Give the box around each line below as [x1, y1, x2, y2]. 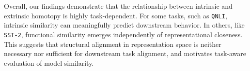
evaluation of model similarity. [4, 57, 94, 68]
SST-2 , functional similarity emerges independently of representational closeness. [4, 29, 243, 39]
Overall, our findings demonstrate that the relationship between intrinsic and [4, 1, 233, 11]
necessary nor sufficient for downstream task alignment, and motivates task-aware [4, 48, 247, 58]
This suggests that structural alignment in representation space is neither [4, 39, 221, 49]
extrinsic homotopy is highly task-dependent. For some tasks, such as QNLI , [4, 10, 227, 20]
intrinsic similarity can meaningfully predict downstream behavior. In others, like [4, 20, 245, 30]
